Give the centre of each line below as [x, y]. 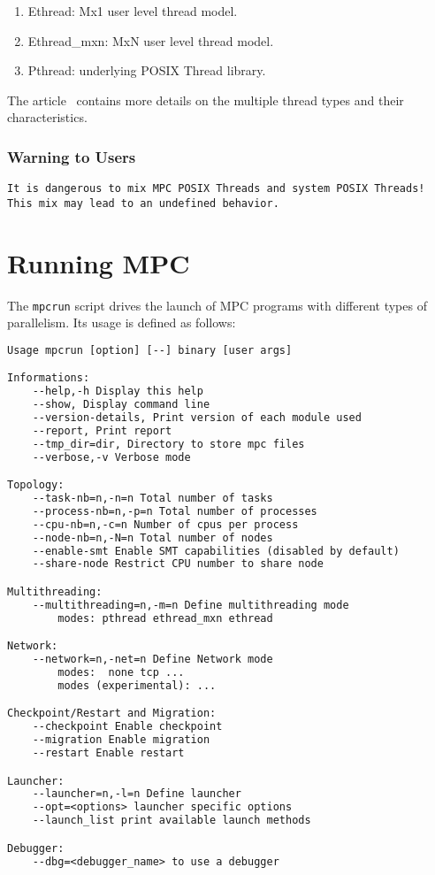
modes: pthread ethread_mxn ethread [165, 618]
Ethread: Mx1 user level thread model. [133, 11]
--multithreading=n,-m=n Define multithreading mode [191, 605]
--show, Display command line [121, 405]
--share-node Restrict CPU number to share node [178, 564]
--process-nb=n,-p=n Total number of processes [175, 511]
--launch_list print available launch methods [172, 821]
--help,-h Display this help [118, 391]
